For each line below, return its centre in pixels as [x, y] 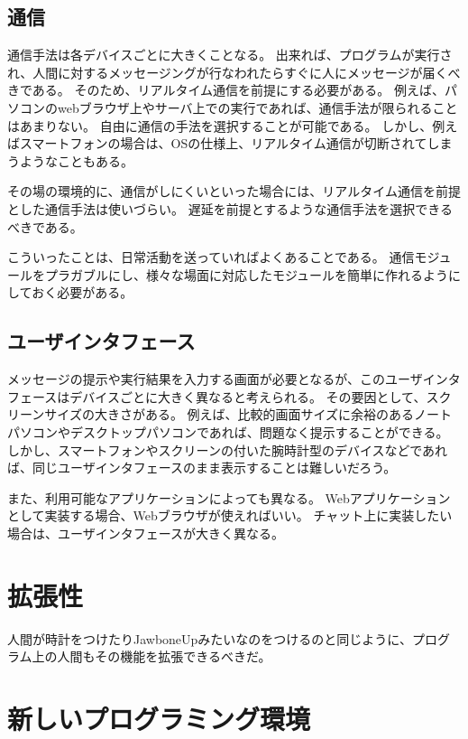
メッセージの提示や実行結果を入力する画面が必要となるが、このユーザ [215, 379]
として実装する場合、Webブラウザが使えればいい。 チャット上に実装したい [230, 515]
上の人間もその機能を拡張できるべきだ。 [151, 656]
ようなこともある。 [76, 160]
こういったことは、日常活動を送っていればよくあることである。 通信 [211, 257]
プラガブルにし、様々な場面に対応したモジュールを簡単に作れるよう [247, 274]
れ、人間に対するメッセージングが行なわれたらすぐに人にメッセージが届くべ [234, 72]
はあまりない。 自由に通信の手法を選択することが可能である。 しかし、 [220, 125]
